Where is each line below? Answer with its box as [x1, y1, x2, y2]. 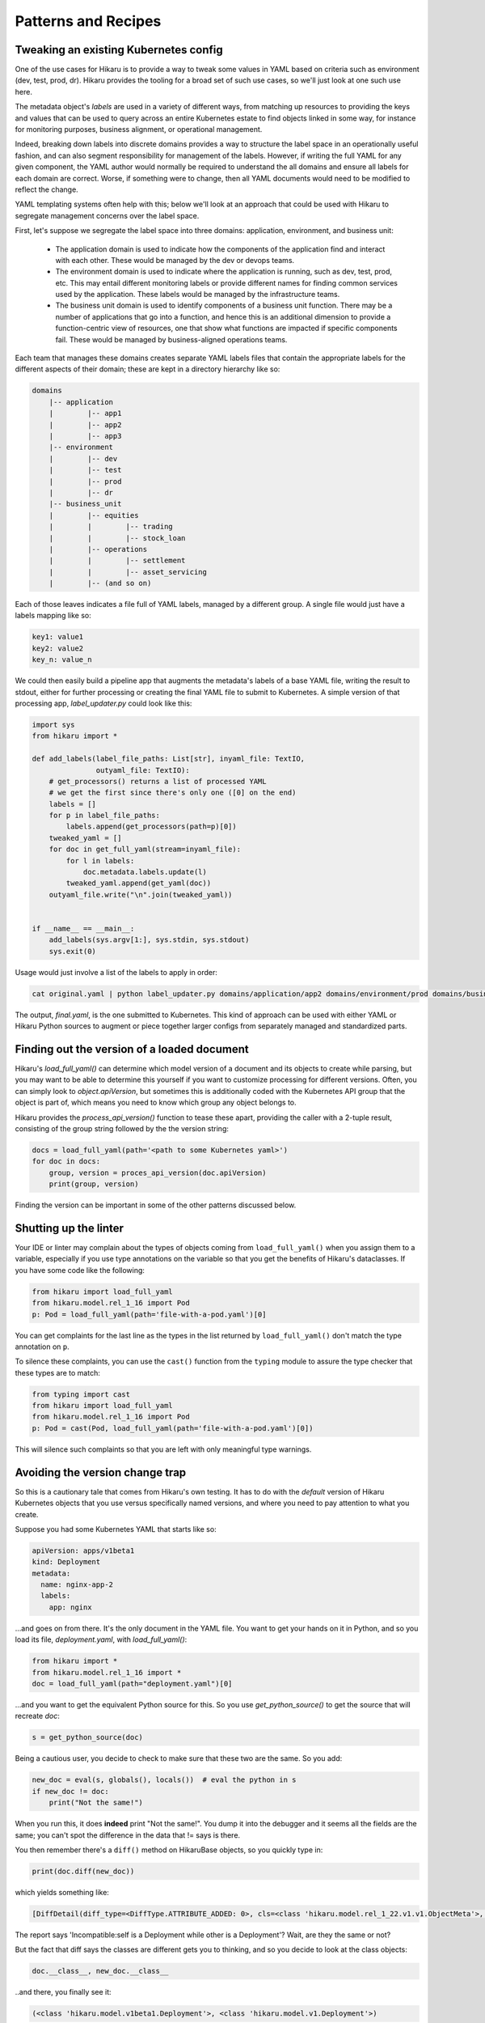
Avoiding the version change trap [15, 1465, 187, 1479]
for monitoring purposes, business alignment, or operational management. [15, 125, 263, 134]
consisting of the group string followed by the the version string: [15, 1123, 230, 1133]
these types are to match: [15, 1368, 100, 1377]
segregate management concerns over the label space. [15, 210, 200, 220]
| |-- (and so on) [48, 579, 152, 588]
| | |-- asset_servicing [48, 567, 208, 576]
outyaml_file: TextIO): [95, 766, 190, 774]
